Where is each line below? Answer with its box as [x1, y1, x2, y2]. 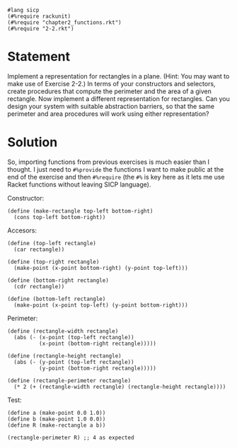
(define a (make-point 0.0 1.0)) [7, 409, 106, 416]
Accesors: [7, 226, 37, 235]
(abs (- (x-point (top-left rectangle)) [13, 334, 134, 341]
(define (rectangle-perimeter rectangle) [7, 377, 132, 384]
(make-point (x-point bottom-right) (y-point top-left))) [13, 264, 189, 271]
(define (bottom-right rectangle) [7, 276, 110, 284]
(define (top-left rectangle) [7, 240, 97, 247]
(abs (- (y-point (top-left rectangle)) [13, 358, 134, 365]
